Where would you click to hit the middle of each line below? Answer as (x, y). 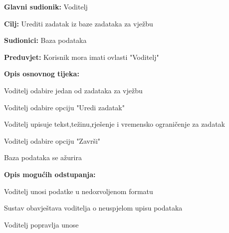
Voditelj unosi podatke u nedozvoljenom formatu (79, 191)
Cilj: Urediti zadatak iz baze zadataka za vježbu (79, 23)
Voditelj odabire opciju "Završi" (52, 140)
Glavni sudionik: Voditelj (46, 6)
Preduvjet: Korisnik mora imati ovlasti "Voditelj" (82, 57)
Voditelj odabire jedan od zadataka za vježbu (73, 90)
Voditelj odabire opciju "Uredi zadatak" (64, 107)
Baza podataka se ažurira (43, 157)
